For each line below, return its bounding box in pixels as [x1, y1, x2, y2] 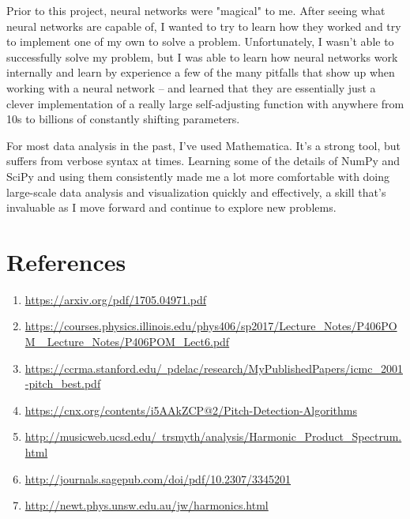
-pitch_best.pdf [24, 375, 101, 392]
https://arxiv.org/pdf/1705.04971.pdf [24, 291, 207, 307]
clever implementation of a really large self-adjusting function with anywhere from [6, 95, 404, 111]
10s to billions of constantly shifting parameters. [6, 111, 240, 127]
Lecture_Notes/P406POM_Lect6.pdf [47, 333, 230, 350]
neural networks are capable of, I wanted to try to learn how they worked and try [6, 17, 401, 34]
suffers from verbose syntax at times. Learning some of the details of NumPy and [6, 152, 401, 169]
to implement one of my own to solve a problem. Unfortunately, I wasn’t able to [6, 33, 394, 50]
